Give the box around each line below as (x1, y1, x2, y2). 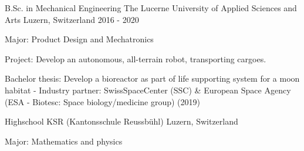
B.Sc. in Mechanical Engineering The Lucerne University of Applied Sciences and (5, 2, 297, 14)
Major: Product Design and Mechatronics (5, 33, 154, 45)
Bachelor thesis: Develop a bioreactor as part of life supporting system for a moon (5, 72, 300, 85)
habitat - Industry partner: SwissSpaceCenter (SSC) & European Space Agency (5, 83, 291, 96)
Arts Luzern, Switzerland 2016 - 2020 (5, 13, 139, 25)
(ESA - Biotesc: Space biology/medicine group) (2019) (5, 95, 201, 108)
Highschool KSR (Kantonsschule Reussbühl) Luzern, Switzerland (5, 115, 238, 127)
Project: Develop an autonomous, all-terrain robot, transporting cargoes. (5, 52, 266, 65)
